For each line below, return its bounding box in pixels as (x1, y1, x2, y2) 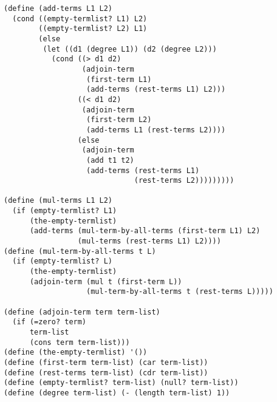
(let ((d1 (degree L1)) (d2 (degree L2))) (43, 44, 217, 53)
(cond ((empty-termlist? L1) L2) (12, 14, 148, 23)
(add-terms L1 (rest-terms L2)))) (86, 125, 226, 134)
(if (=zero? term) (12, 318, 87, 327)
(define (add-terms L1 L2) (4, 4, 112, 13)
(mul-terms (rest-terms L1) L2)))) (77, 237, 221, 246)
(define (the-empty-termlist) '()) (4, 348, 148, 357)
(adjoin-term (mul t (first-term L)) (29, 277, 182, 286)
